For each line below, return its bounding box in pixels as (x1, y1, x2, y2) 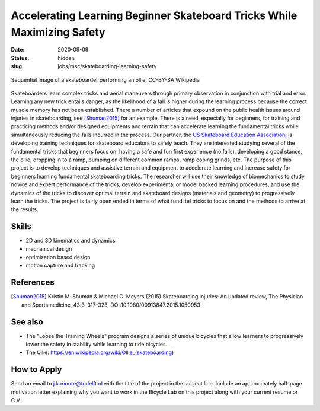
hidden (57, 54, 75, 62)
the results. (11, 206, 39, 213)
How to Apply (11, 365, 62, 375)
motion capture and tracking (25, 262, 95, 269)
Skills (11, 221, 32, 231)
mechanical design (25, 245, 72, 252)
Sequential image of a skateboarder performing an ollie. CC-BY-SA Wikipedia (11, 76, 200, 83)
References (11, 278, 55, 288)
